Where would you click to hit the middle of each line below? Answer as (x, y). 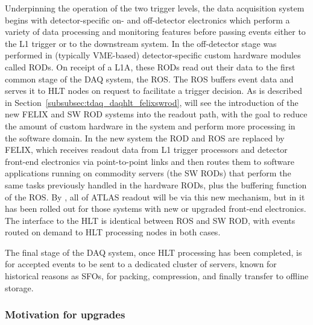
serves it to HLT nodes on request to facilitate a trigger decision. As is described (153, 91)
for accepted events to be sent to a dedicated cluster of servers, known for (141, 264)
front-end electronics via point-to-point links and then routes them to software (150, 161)
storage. (19, 287)
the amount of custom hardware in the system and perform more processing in (150, 125)
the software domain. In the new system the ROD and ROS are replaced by (145, 138)
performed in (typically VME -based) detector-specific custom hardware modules (153, 55)
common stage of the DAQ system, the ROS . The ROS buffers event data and (149, 79)
